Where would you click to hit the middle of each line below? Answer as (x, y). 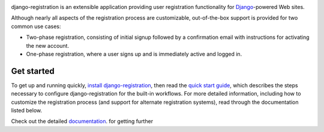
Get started (33, 71)
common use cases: (36, 26)
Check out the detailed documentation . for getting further (82, 121)
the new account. (47, 45)
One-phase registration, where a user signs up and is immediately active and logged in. (134, 54)
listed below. (27, 110)
